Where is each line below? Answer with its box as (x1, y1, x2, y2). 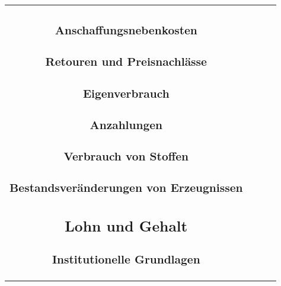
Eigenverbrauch (82, 85, 170, 101)
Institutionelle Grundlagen (52, 251, 200, 268)
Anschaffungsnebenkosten (55, 22, 197, 38)
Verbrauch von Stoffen (63, 148, 189, 165)
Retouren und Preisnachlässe (45, 53, 207, 70)
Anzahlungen (90, 116, 163, 133)
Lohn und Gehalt (65, 215, 188, 236)
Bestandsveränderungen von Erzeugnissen (9, 179, 243, 196)
